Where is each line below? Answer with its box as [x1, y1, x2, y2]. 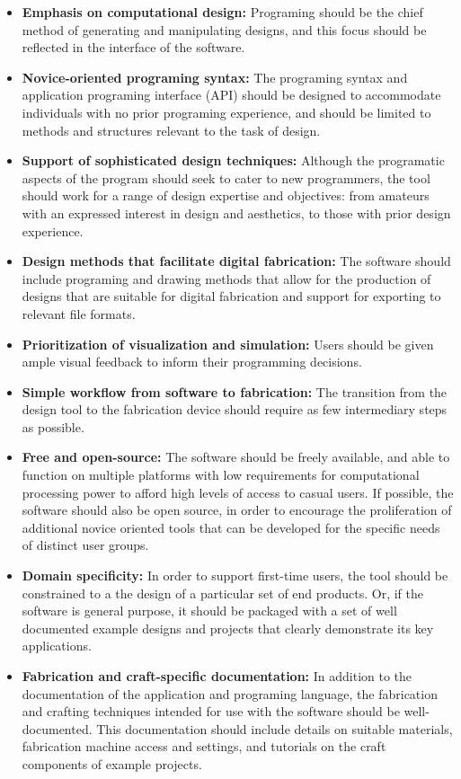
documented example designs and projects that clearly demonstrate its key [22, 618, 434, 637]
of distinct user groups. [22, 536, 149, 554]
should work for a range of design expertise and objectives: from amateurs [22, 186, 430, 205]
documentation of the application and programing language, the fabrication [22, 684, 438, 703]
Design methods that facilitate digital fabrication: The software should [22, 252, 451, 270]
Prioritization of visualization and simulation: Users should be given [22, 334, 434, 353]
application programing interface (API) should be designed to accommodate [22, 85, 441, 104]
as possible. [22, 417, 84, 436]
